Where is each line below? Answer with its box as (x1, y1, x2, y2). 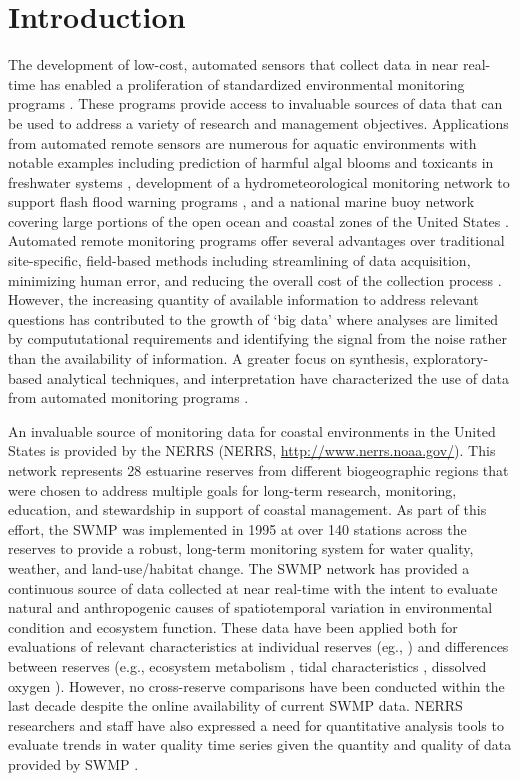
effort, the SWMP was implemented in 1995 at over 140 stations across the (8, 518, 467, 539)
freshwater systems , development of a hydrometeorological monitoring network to (8, 171, 510, 192)
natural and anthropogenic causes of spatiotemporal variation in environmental (8, 597, 493, 618)
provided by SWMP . (8, 753, 139, 774)
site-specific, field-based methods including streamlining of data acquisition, (8, 250, 471, 271)
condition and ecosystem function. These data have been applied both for (8, 616, 458, 637)
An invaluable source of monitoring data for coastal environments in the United (8, 420, 496, 441)
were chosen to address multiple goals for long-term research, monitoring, (8, 479, 457, 500)
